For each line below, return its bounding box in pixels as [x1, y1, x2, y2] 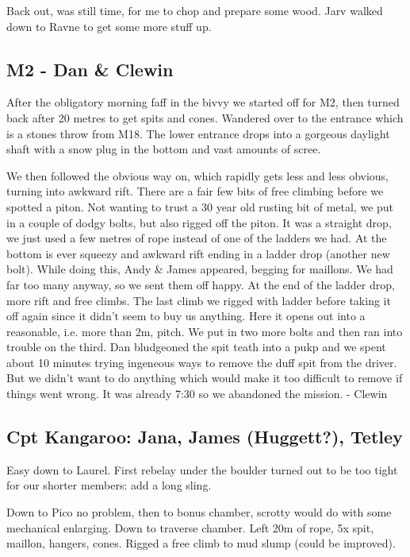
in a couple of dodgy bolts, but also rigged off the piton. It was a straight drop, [6, 214, 392, 230]
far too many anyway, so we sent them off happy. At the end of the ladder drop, [6, 276, 395, 292]
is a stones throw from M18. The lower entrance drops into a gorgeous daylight [6, 125, 390, 141]
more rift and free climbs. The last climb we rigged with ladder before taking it [6, 292, 391, 308]
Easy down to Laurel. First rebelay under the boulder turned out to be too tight [6, 461, 398, 478]
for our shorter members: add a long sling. [6, 477, 212, 493]
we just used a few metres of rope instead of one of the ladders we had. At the [6, 230, 387, 246]
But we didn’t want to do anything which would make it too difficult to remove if [6, 369, 403, 386]
